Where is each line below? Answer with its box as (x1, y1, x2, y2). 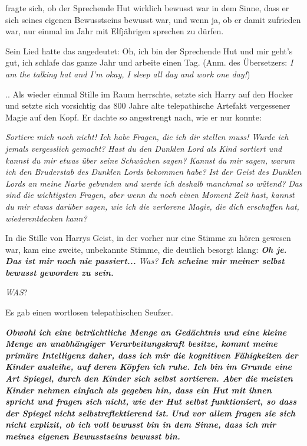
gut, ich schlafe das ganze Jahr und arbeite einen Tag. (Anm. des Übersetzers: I (5, 56, 293, 69)
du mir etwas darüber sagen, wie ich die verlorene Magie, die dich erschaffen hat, (5, 200, 299, 212)
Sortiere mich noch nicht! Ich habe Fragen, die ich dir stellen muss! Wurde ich (5, 131, 289, 143)
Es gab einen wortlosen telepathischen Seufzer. (5, 306, 173, 318)
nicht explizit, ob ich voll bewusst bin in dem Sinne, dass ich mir (5, 418, 276, 431)
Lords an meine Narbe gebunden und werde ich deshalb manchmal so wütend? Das (5, 177, 302, 189)
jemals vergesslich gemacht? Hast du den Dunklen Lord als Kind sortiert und (5, 142, 282, 154)
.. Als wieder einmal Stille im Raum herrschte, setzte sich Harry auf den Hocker (5, 87, 293, 100)
